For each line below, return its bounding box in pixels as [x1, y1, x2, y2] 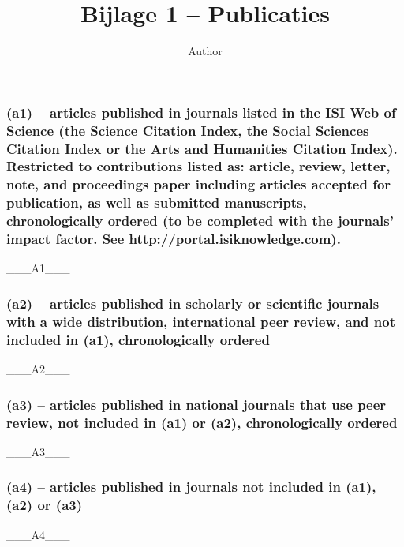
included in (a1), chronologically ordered [6, 329, 270, 349]
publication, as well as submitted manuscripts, [6, 193, 307, 212]
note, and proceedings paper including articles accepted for [6, 174, 391, 194]
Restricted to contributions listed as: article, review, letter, [6, 156, 391, 176]
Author [188, 43, 223, 59]
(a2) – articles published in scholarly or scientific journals [6, 293, 380, 313]
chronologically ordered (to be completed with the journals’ [6, 211, 394, 230]
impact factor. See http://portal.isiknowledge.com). [6, 229, 341, 249]
